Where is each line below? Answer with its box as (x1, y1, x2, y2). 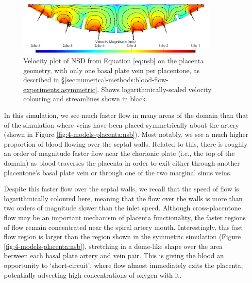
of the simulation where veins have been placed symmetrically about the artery (4, 119, 239, 130)
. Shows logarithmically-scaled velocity (97, 84, 212, 94)
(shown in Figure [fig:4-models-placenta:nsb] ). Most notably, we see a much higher (4, 129, 249, 139)
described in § (23, 75, 65, 85)
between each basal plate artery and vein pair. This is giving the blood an (4, 250, 224, 261)
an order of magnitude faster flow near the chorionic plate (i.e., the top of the (4, 148, 235, 158)
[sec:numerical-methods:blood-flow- (65, 75, 168, 85)
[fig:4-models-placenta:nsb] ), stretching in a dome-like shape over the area (4, 241, 223, 251)
